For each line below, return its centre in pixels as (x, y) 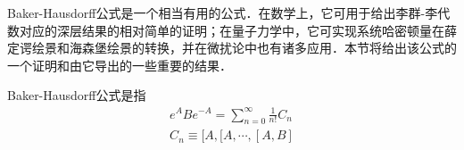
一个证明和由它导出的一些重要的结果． (120, 65)
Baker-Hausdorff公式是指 (77, 95)
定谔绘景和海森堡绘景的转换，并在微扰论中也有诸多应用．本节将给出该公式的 (232, 48)
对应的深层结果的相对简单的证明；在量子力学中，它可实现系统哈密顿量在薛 (238, 30)
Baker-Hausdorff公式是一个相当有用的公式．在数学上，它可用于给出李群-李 (223, 12)
